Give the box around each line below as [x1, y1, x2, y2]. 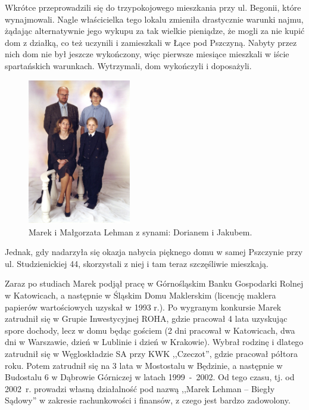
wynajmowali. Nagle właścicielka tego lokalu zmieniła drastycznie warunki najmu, [5, 13, 304, 25]
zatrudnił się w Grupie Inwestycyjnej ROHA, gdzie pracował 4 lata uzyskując [5, 312, 288, 325]
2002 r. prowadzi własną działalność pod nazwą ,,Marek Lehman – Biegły [5, 382, 275, 395]
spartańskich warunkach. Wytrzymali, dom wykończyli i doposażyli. [5, 59, 252, 72]
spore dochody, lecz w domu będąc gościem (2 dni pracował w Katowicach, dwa [5, 324, 295, 336]
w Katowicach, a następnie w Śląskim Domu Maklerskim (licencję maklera [5, 289, 276, 302]
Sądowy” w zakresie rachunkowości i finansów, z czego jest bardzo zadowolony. [5, 394, 291, 406]
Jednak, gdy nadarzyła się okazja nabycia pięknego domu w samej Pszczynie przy [5, 246, 303, 258]
